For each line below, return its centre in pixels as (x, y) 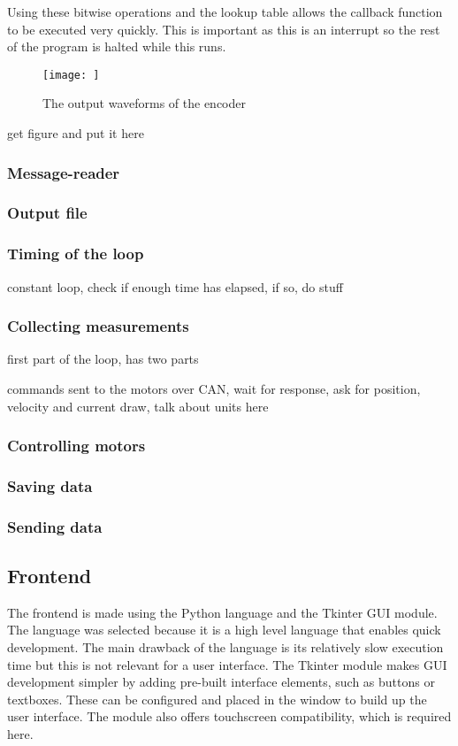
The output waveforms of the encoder (144, 103)
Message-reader (64, 172)
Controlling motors (76, 446)
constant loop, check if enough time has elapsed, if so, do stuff (175, 286)
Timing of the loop (76, 254)
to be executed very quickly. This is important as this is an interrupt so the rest (224, 29)
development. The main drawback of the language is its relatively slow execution (225, 647)
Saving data (50, 485)
